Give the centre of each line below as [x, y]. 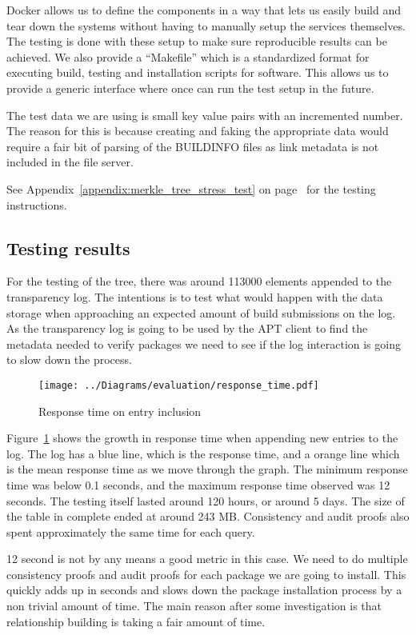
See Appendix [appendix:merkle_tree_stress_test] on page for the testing [191, 188]
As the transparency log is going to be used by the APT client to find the [187, 328]
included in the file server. [70, 162]
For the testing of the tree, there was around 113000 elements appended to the [199, 281]
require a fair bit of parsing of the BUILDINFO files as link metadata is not [193, 146]
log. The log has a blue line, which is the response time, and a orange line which [203, 453]
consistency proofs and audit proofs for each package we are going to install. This [206, 574]
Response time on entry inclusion [120, 411]
